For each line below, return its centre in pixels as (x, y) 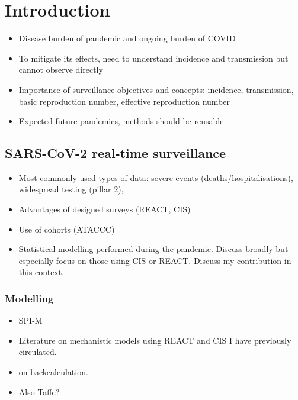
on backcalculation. (53, 372)
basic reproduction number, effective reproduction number (124, 101)
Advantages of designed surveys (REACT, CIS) (105, 209)
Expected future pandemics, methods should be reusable (121, 121)
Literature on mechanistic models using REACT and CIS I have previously (155, 340)
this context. (41, 272)
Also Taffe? (39, 391)
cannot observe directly (61, 70)
